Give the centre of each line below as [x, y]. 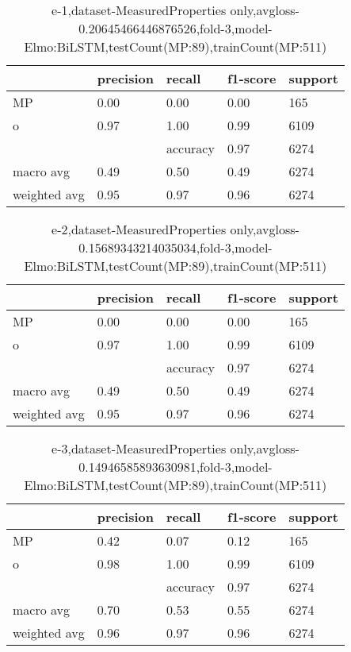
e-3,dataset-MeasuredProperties [139, 448]
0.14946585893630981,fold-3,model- [175, 467]
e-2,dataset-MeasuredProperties [139, 229]
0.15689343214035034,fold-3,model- [175, 247]
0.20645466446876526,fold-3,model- [175, 28]
